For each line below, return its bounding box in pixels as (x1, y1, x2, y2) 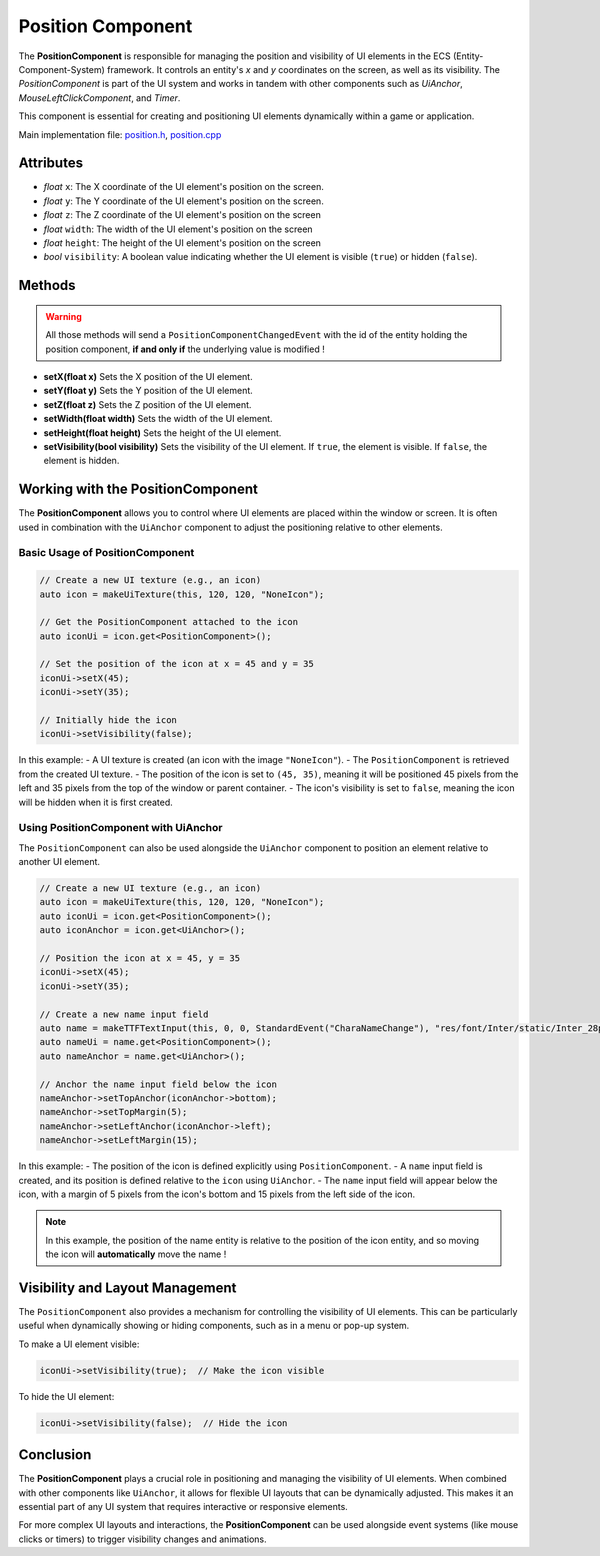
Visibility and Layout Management (18, 1279, 237, 1296)
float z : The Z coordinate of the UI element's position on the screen (43, 209, 322, 221)
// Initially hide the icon (39, 715, 177, 726)
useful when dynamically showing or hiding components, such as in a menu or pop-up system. (18, 1320, 410, 1332)
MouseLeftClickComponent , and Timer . (18, 91, 181, 104)
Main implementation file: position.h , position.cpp (18, 128, 222, 140)
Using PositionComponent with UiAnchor (18, 821, 223, 835)
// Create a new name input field (39, 1008, 209, 1020)
